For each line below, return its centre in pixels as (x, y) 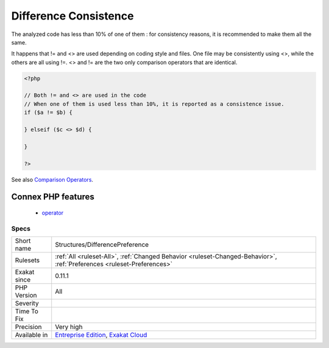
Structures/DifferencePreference (102, 245)
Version (26, 296)
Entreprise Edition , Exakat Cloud (101, 335)
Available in (31, 335)
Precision (28, 327)
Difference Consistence (73, 16)
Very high (69, 327)
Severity (27, 304)
